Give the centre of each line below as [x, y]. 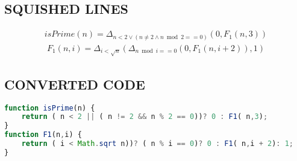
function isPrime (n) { [50, 108]
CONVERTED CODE [75, 84]
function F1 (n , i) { [43, 135]
